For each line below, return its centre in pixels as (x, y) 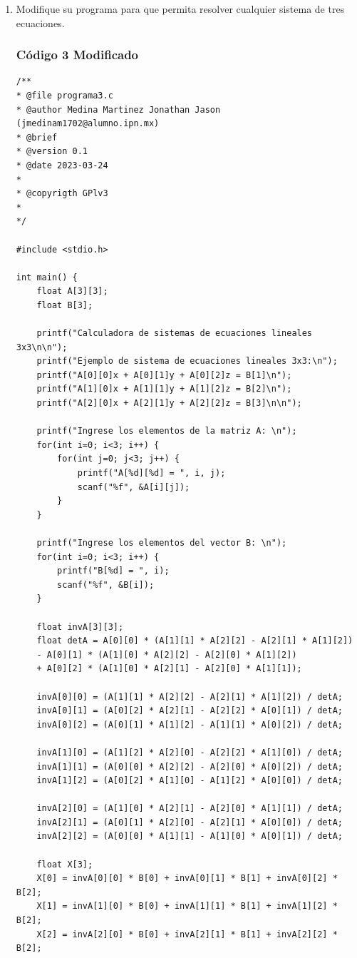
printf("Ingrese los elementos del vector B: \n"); (162, 543)
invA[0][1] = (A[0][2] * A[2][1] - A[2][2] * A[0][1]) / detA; (190, 711)
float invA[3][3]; (80, 627)
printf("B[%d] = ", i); (113, 571)
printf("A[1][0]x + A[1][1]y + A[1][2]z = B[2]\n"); (164, 389)
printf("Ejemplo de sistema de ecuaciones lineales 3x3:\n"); (187, 361)
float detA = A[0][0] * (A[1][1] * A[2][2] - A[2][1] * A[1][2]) (195, 641)
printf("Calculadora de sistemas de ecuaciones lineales (175, 333)
